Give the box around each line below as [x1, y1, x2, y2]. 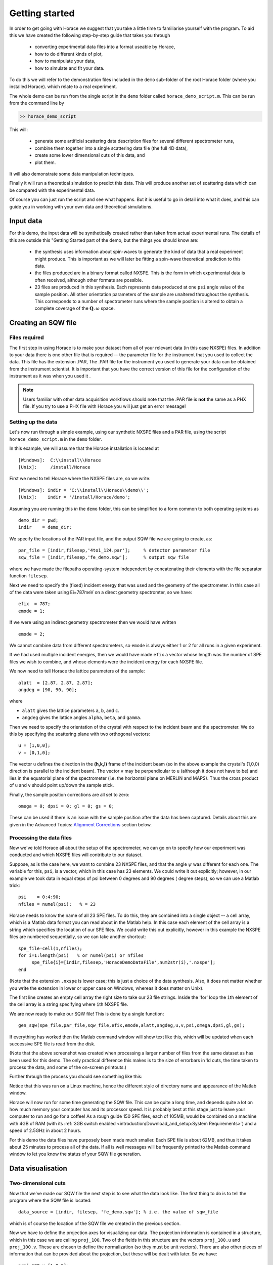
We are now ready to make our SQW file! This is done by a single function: [9, 1010, 164, 1017]
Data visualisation [9, 1164, 68, 1173]
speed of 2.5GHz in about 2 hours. [9, 1127, 81, 1133]
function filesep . [9, 573, 48, 579]
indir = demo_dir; [18, 524, 72, 530]
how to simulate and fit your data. [34, 65, 105, 71]
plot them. [34, 159, 56, 165]
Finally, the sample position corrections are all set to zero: [9, 791, 130, 797]
